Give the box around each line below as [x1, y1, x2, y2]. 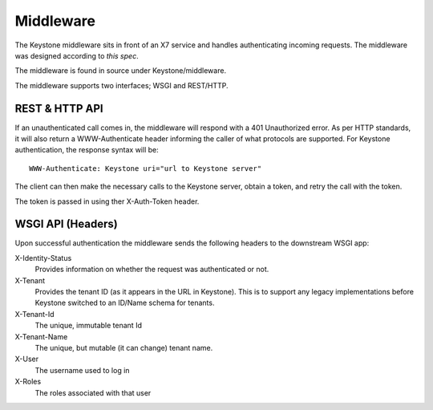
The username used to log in [34, 365, 130, 375]
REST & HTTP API [14, 101, 103, 116]
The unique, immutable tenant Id [34, 321, 142, 331]
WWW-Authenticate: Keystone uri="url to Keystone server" [29, 164, 262, 173]
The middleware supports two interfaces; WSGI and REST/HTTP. [14, 80, 229, 90]
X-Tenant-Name [14, 331, 68, 341]
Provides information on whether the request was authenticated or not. [34, 265, 269, 274]
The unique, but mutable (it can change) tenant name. [34, 343, 213, 352]
